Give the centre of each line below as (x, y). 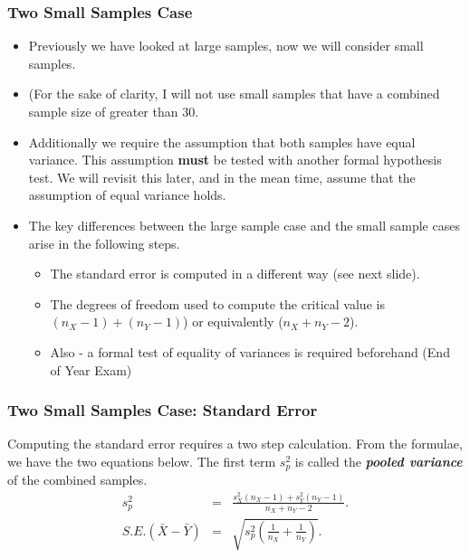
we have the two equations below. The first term (142, 461)
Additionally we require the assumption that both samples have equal (222, 142)
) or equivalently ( (233, 322)
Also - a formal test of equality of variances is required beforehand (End (250, 351)
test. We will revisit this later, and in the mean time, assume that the (222, 177)
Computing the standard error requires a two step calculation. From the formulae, (235, 444)
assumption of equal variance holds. (127, 195)
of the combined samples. (77, 480)
